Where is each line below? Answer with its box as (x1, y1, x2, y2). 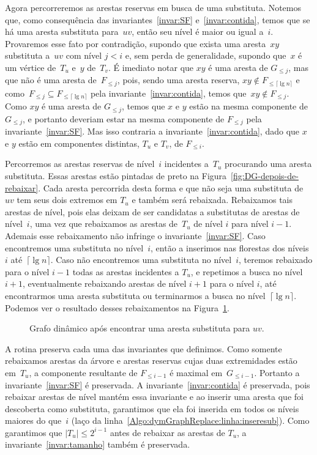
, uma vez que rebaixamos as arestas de (29, 217, 178, 230)
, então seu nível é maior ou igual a (132, 25, 264, 38)
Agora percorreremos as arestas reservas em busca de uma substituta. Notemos (5, 1, 301, 13)
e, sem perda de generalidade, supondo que (125, 49, 286, 62)
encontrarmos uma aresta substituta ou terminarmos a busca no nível (5, 289, 266, 301)
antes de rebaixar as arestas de (110, 426, 225, 438)
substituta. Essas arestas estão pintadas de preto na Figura (5, 169, 227, 182)
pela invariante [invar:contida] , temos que (90, 86, 247, 99)
